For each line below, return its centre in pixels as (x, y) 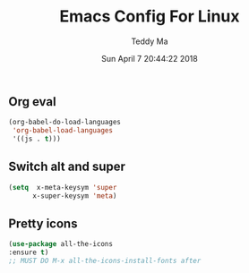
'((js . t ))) (37, 139)
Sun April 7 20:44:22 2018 (150, 58)
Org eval (32, 102)
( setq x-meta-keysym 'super (63, 187)
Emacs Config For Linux (150, 17)
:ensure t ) (29, 252)
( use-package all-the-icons (61, 244)
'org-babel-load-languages (63, 131)
